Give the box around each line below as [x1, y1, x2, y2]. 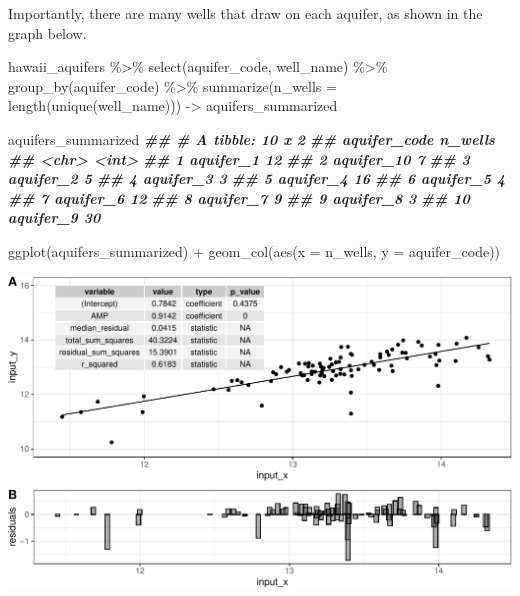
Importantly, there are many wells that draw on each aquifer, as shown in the [8, 3, 483, 23]
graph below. [8, 22, 87, 43]
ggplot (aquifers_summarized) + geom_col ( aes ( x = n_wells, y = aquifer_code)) [8, 240, 501, 261]
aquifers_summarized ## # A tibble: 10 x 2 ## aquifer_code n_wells [8, 128, 495, 149]
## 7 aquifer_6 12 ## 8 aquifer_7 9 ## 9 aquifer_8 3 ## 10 [8, 187, 470, 208]
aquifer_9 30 [8, 207, 101, 228]
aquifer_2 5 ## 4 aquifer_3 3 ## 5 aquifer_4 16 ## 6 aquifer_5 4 [8, 168, 505, 189]
